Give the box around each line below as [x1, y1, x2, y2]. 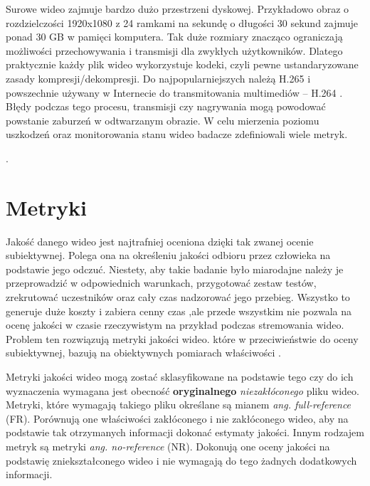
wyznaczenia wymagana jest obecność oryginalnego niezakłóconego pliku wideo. [6, 383, 359, 398]
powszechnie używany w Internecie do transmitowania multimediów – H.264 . [6, 85, 343, 100]
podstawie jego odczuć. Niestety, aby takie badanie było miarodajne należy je [6, 261, 344, 276]
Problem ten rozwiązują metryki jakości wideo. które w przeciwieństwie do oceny [6, 331, 359, 346]
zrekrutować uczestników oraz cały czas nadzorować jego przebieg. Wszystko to [6, 290, 350, 305]
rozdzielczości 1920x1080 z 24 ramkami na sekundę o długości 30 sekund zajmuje [6, 15, 359, 30]
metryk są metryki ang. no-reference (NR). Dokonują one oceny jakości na [6, 438, 330, 453]
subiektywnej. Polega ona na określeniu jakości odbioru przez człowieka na [6, 248, 331, 263]
